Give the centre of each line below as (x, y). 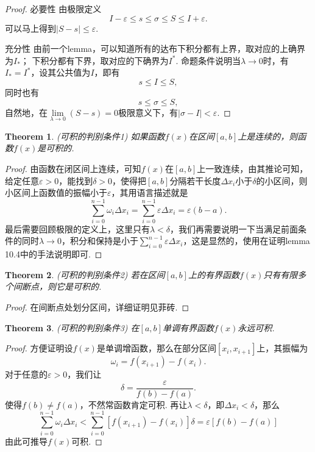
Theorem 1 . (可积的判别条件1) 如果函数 (85, 136)
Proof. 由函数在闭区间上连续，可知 (73, 168)
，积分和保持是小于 (100, 241)
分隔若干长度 (195, 180)
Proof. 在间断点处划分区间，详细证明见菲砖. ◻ (97, 307)
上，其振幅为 (282, 348)
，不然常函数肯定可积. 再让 (133, 404)
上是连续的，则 (268, 136)
